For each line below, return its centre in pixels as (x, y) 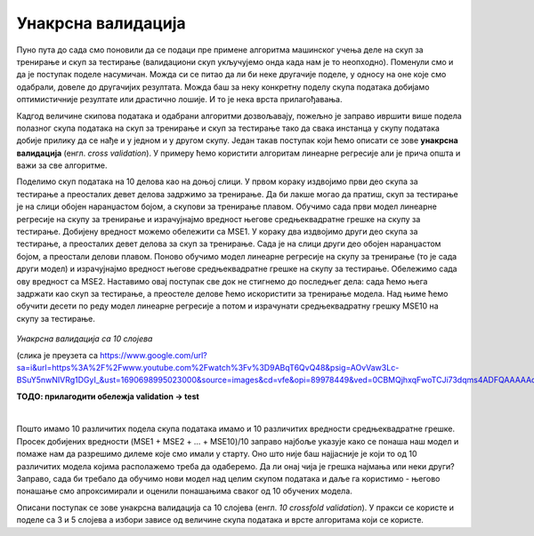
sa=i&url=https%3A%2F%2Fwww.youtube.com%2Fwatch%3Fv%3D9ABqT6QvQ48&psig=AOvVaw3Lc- (208, 367)
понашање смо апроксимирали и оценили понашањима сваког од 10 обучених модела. (185, 491)
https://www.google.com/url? (154, 355)
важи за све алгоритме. (62, 165)
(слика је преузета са (57, 355)
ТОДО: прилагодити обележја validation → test (108, 396)
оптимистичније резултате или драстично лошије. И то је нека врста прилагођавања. (179, 100)
